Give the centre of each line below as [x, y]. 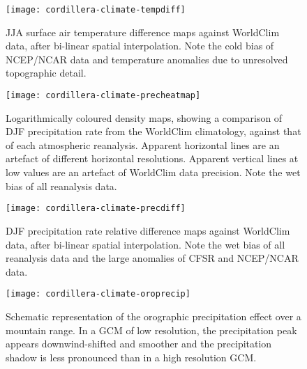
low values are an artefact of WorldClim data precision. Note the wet [153, 172]
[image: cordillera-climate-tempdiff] [96, 10]
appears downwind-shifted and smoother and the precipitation [139, 344]
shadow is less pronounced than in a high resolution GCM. [131, 357]
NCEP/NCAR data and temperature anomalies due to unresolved [147, 59]
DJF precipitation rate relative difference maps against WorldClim [148, 230]
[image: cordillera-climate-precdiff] [96, 209]
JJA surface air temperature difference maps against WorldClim [143, 32]
